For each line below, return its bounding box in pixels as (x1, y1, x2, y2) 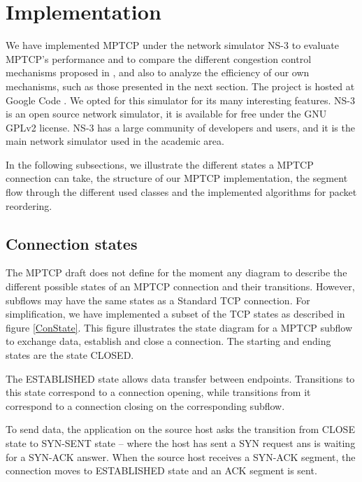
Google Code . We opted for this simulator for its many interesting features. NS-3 (6, 92, 356, 107)
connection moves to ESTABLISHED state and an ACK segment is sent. (6, 463, 317, 478)
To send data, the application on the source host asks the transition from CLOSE (6, 422, 355, 437)
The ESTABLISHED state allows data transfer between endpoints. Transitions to (6, 371, 355, 385)
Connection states (6, 232, 138, 254)
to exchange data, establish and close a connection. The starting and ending (6, 334, 331, 348)
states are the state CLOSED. (6, 348, 134, 362)
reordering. (6, 198, 52, 213)
